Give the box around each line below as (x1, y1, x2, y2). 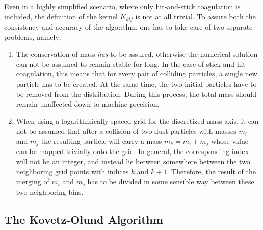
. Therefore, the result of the (167, 166, 256, 176)
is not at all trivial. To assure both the (135, 11, 256, 21)
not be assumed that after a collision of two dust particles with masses (16, 125, 236, 136)
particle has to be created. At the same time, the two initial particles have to (16, 79, 257, 89)
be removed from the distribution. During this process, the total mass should (16, 88, 256, 99)
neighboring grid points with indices (16, 166, 129, 176)
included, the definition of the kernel (4, 11, 118, 21)
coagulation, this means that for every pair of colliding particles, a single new (16, 68, 257, 79)
